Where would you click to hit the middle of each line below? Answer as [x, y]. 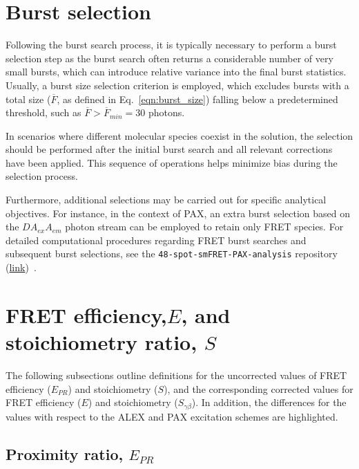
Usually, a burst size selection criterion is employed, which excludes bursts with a [177, 85]
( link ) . [21, 267]
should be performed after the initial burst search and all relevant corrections [169, 149]
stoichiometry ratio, [101, 342]
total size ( [28, 99]
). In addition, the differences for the [269, 402]
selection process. [42, 176]
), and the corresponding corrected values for [259, 388]
